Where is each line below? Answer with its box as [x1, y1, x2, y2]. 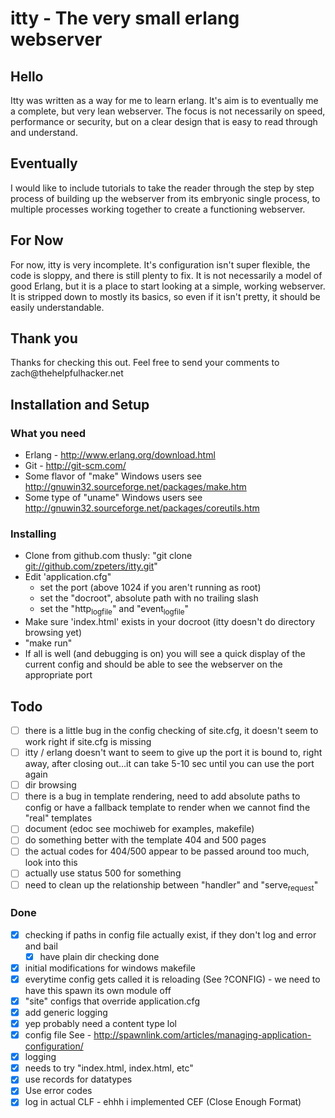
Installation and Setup [10, 396, 150, 413]
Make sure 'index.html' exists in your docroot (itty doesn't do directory [24, 616, 316, 628]
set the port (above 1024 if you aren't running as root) [39, 582, 262, 594]
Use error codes [24, 1085, 93, 1097]
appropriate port [24, 669, 93, 681]
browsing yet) [24, 627, 83, 639]
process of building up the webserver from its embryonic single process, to [10, 192, 321, 204]
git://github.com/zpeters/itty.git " [24, 560, 158, 572]
